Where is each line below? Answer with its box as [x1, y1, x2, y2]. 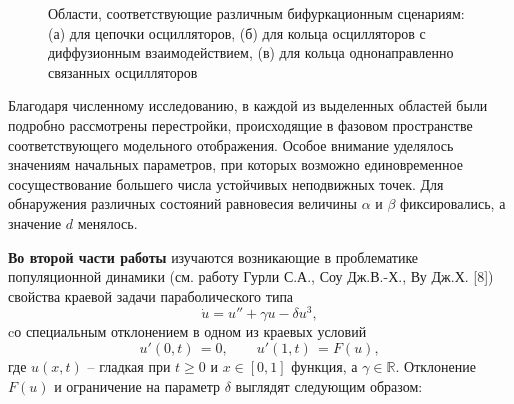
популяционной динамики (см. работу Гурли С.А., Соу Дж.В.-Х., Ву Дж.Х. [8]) [8, 266, 494, 287]
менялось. [77, 212, 138, 233]
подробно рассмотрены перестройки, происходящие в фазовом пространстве [8, 114, 473, 135]
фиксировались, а [400, 193, 506, 214]
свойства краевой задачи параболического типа [8, 285, 294, 306]
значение [8, 212, 62, 233]
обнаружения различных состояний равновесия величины [8, 193, 357, 214]
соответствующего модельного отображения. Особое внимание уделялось [8, 134, 454, 155]
